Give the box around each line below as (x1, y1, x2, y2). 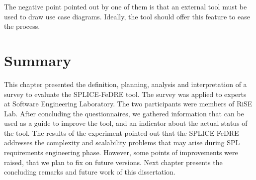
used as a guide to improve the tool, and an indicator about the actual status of (4, 118, 248, 128)
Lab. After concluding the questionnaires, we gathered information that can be (4, 108, 244, 118)
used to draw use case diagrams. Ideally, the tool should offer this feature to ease (4, 11, 250, 21)
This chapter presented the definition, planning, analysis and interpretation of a (4, 79, 247, 89)
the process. (4, 21, 40, 31)
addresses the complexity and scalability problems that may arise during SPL (4, 137, 240, 148)
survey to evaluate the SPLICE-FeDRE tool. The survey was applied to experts (4, 89, 247, 99)
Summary (4, 50, 72, 70)
